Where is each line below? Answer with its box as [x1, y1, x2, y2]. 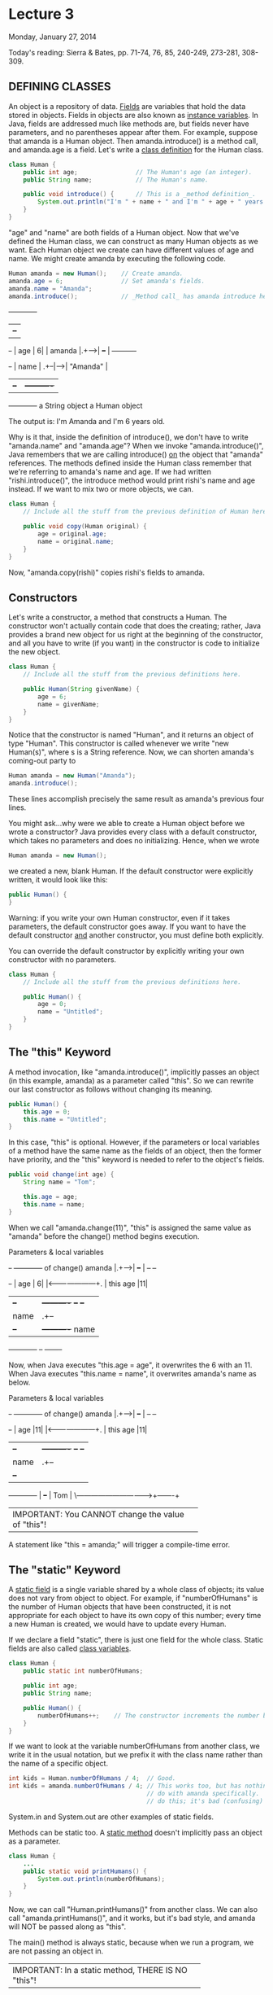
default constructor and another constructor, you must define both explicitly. [8, 930, 264, 940]
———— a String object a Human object [8, 400, 143, 411]
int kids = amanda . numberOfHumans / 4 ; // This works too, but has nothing [8, 1782, 271, 1791]
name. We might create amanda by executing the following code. [8, 253, 226, 263]
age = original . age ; [37, 530, 107, 538]
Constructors [8, 591, 78, 605]
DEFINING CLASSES [8, 80, 111, 94]
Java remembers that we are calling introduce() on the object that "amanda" [8, 449, 264, 460]
